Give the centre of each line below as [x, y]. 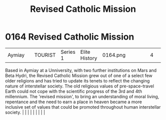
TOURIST [45, 55]
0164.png [114, 55]
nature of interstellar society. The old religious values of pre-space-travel [80, 86]
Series [68, 52]
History [89, 58]
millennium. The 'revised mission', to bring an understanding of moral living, [82, 96]
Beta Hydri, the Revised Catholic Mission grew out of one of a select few [79, 76]
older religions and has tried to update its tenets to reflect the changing [77, 80]
